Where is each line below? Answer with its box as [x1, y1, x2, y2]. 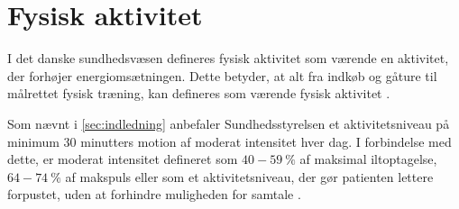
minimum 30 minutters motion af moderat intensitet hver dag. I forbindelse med [7, 132, 452, 150]
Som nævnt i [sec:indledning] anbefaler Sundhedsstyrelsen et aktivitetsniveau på [7, 114, 450, 132]
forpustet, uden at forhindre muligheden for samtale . [7, 185, 301, 204]
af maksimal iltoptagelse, [299, 150, 437, 168]
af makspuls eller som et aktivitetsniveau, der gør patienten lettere [65, 167, 434, 186]
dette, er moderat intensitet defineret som [7, 150, 238, 168]
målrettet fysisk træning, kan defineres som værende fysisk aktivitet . [7, 84, 390, 103]
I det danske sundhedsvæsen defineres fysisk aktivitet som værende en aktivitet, [7, 49, 449, 68]
